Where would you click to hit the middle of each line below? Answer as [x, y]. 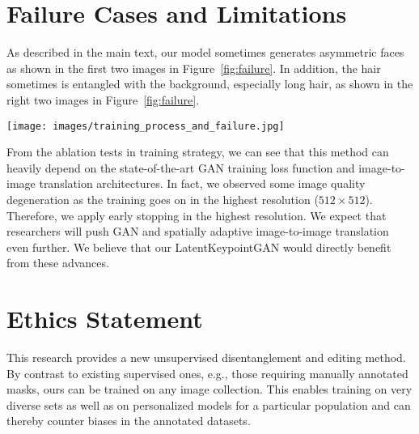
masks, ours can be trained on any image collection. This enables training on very [209, 389]
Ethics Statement [105, 319]
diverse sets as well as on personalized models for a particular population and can [209, 404]
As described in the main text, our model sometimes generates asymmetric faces [205, 52]
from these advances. [58, 263]
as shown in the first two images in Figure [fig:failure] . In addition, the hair [194, 68]
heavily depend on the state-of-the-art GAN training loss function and [181, 167]
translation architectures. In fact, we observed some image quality [202, 183]
